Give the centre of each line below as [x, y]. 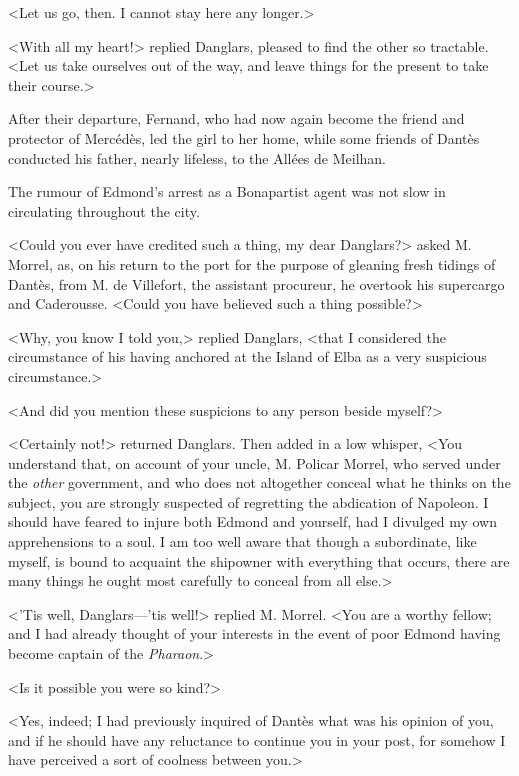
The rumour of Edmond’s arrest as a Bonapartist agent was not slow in [227, 191]
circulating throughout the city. [104, 210]
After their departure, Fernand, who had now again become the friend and [236, 118]
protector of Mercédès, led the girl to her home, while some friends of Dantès [244, 137]
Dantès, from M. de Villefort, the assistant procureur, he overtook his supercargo [256, 283]
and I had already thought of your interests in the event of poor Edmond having [254, 633]
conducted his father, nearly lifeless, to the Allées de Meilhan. [197, 157]
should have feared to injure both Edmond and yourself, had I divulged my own [252, 521]
